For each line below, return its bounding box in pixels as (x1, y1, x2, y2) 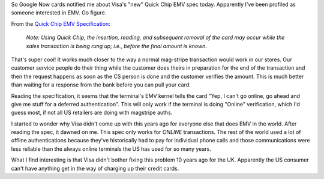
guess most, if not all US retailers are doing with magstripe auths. (11, 109, 173, 117)
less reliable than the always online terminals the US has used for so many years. (11, 145, 211, 153)
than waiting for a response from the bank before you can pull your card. (11, 81, 191, 88)
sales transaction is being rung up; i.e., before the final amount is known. (26, 42, 207, 49)
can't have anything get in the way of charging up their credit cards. (11, 165, 179, 172)
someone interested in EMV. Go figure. (11, 9, 107, 16)
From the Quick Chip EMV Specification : (11, 20, 110, 27)
